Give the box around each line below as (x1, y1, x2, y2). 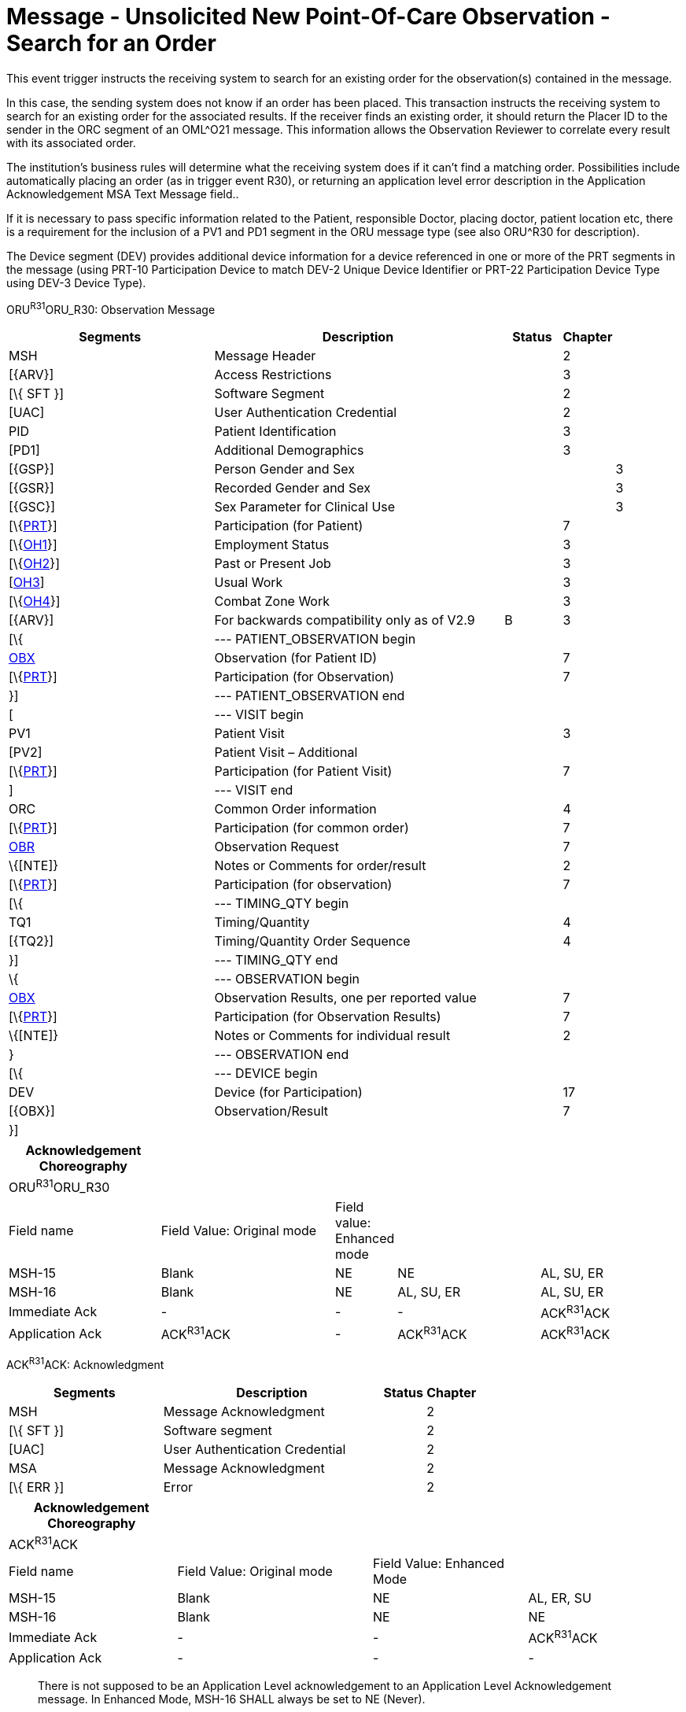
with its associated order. (6, 135, 136, 149)
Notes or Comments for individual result (214, 1028, 451, 1044)
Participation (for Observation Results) (214, 1009, 441, 1025)
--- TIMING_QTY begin (214, 895, 349, 912)
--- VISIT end (214, 782, 293, 799)
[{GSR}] (9, 480, 54, 496)
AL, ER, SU (528, 1590, 592, 1607)
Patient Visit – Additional (214, 744, 358, 761)
